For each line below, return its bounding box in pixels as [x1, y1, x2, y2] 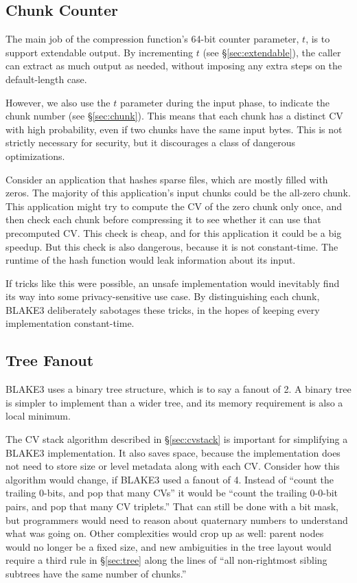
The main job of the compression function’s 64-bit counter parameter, [5, 32, 299, 46]
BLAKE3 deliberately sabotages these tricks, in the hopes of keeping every [5, 302, 320, 317]
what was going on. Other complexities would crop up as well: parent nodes [5, 526, 324, 540]
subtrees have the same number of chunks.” [5, 567, 187, 580]
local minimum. [5, 409, 71, 423]
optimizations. [5, 148, 65, 163]
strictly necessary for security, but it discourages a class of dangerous [5, 135, 296, 150]
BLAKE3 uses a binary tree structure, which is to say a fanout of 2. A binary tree [5, 382, 352, 396]
